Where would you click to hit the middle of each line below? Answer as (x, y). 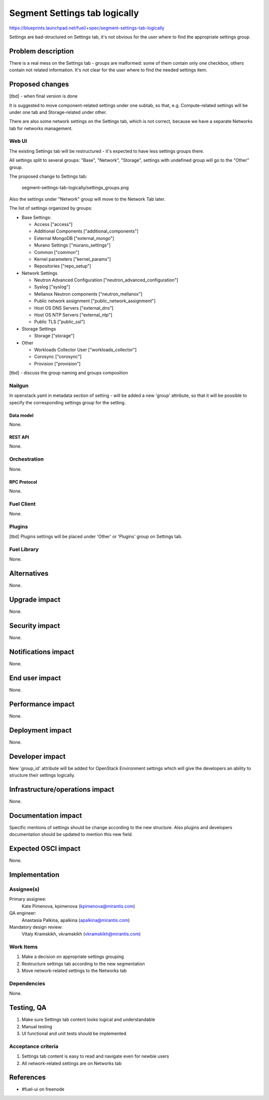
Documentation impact (46, 815)
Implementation (34, 875)
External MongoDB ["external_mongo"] (74, 238)
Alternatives (29, 573)
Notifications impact (42, 652)
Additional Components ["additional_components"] (86, 231)
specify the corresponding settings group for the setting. (67, 402)
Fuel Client (22, 504)
